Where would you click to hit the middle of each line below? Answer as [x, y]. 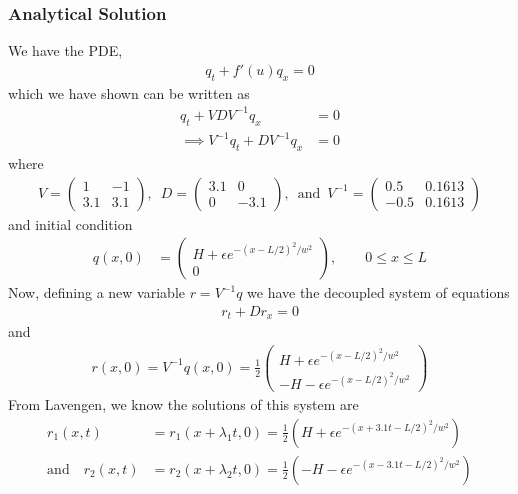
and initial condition [70, 223]
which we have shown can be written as [129, 92]
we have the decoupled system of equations [378, 292]
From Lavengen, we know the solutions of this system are [183, 404]
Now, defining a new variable [96, 292]
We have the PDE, [65, 50]
